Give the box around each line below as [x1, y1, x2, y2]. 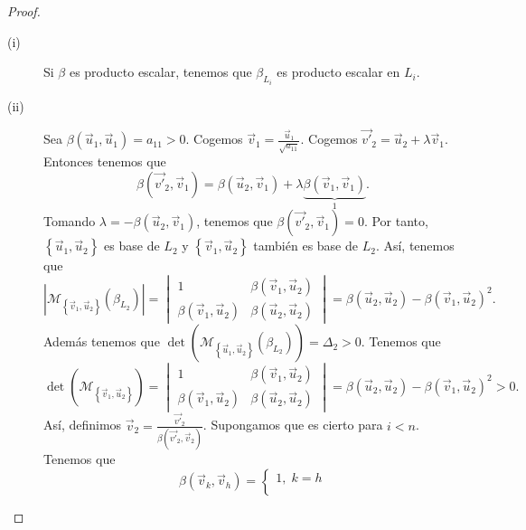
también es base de [253, 236, 358, 255]
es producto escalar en [277, 62, 400, 81]
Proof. [7, 2, 41, 20]
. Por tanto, [363, 212, 428, 231]
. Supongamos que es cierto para [202, 415, 383, 434]
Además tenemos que [43, 332, 160, 351]
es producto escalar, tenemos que [69, 62, 252, 81]
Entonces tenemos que [43, 152, 166, 171]
